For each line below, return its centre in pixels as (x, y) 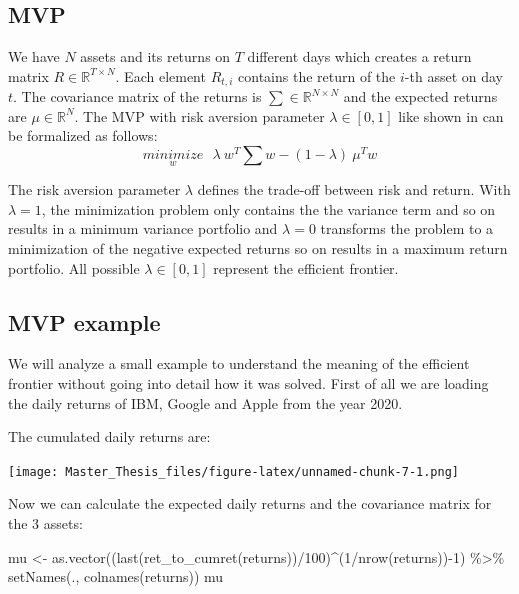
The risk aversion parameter (94, 189)
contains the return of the (317, 75)
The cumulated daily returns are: (109, 436)
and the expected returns (420, 96)
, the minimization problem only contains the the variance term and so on (268, 208)
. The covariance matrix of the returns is (137, 96)
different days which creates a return (359, 56)
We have (34, 56)
